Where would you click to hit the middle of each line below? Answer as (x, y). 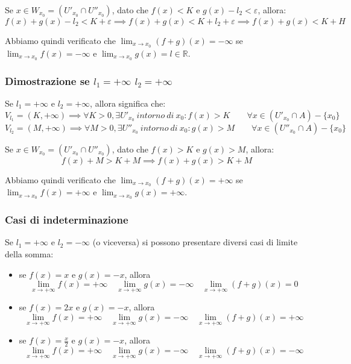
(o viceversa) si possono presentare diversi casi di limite (195, 242)
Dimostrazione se (47, 80)
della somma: (29, 254)
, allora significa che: (128, 103)
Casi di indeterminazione (67, 220)
